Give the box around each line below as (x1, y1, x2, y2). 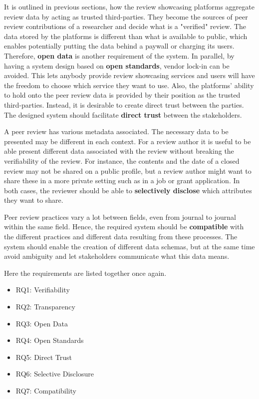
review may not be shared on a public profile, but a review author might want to (4, 165, 252, 176)
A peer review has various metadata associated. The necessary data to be (4, 126, 229, 137)
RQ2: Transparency (15, 301, 75, 312)
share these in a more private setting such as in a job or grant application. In (4, 175, 240, 186)
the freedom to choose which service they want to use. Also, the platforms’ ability (4, 80, 254, 90)
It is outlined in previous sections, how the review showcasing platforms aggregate (4, 2, 255, 12)
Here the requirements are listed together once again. (4, 267, 167, 278)
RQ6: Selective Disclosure (15, 368, 94, 379)
